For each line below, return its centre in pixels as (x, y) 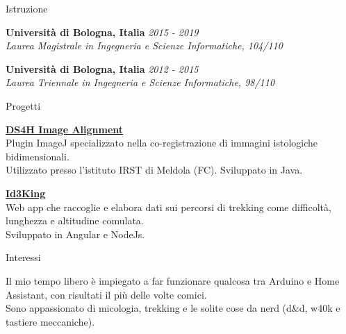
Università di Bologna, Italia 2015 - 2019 (102, 32)
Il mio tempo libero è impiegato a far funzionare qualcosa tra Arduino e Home (173, 280)
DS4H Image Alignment (65, 129)
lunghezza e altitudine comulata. (75, 220)
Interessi (23, 257)
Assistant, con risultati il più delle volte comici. (106, 294)
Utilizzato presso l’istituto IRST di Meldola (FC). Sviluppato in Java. (154, 170)
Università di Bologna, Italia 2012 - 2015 (102, 68)
